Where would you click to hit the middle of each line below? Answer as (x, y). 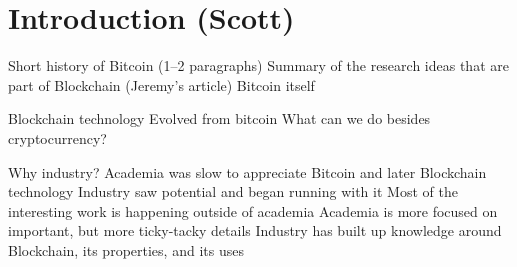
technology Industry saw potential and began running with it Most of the (233, 191)
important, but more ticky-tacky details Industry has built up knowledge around (255, 230)
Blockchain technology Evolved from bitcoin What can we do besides (219, 118)
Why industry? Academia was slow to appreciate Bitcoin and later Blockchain (247, 171)
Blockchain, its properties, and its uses (126, 249)
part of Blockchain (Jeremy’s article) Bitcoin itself (161, 84)
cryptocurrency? (57, 137)
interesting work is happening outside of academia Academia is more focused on (253, 210)
